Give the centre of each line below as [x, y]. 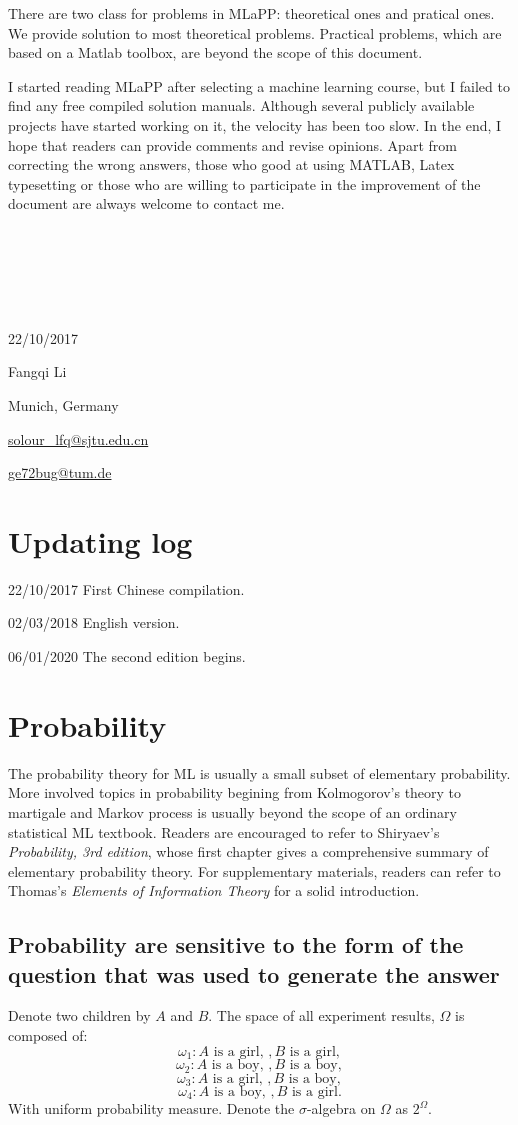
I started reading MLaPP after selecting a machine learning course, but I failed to [259, 85]
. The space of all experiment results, [321, 1015]
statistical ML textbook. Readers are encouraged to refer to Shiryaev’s [224, 831]
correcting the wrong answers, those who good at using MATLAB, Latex [231, 164]
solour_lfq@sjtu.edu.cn [78, 438]
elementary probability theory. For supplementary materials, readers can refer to [254, 870]
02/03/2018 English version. [94, 622]
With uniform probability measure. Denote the [151, 1108]
